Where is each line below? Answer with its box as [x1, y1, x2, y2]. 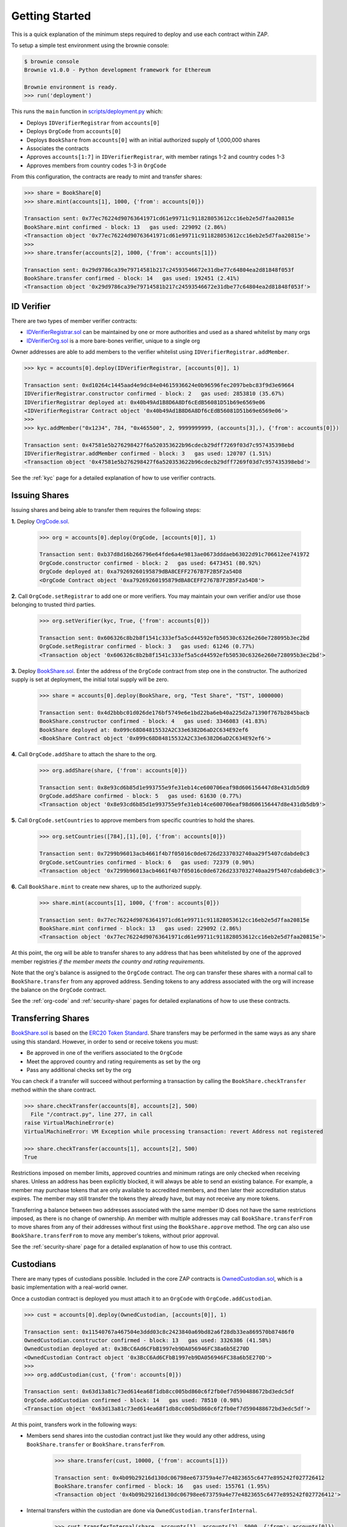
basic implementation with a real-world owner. [11, 1283, 128, 1291]
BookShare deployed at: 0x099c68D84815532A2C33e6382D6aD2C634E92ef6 [39, 726, 249, 733]
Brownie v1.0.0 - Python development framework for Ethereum [24, 67, 211, 73]
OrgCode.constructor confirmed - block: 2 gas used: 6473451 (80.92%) [39, 559, 262, 566]
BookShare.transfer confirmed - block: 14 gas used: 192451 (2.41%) [24, 275, 240, 282]
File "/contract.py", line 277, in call [30, 1111, 153, 1118]
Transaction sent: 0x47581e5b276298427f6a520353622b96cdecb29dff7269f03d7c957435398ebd [24, 442, 295, 448]
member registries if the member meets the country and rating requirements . [11, 958, 205, 965]
